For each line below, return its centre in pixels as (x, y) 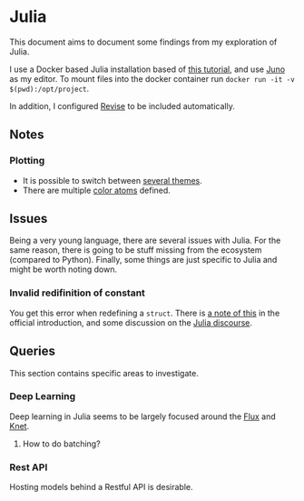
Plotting (27, 161)
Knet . (20, 426)
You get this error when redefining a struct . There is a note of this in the (145, 313)
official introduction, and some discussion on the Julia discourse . (131, 322)
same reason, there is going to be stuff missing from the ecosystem (136, 250)
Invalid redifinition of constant (77, 293)
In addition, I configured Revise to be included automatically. (123, 105)
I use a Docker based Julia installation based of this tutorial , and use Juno (147, 69)
